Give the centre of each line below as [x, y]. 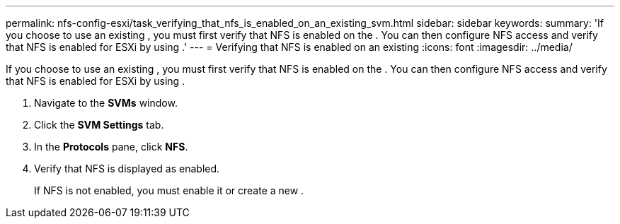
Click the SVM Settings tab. [99, 125]
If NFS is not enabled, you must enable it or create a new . [169, 190]
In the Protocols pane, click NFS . [111, 147]
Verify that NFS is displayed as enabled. [127, 169]
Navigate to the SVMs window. [106, 103]
